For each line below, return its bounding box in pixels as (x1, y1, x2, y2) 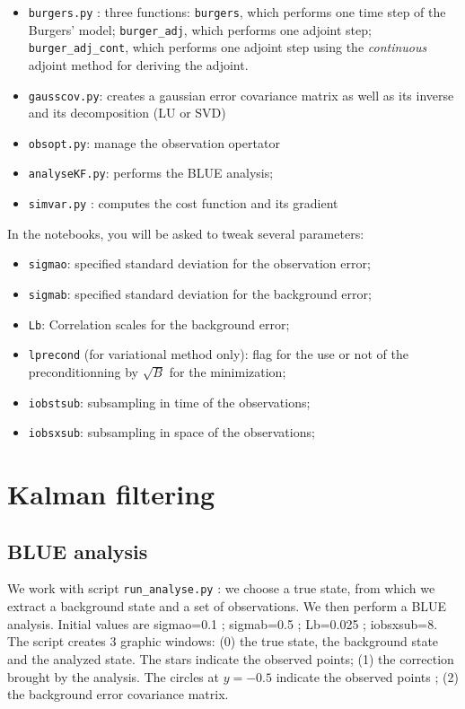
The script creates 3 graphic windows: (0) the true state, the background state (7, 632, 439, 651)
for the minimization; (169, 363, 286, 381)
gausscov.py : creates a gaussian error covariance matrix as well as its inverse (28, 85, 454, 104)
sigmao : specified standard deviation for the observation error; (28, 254, 371, 273)
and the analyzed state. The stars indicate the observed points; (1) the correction (7, 649, 454, 668)
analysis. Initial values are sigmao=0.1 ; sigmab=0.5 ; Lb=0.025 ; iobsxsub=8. (7, 614, 438, 633)
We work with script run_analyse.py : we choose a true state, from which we (7, 579, 435, 598)
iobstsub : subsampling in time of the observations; (28, 392, 311, 411)
